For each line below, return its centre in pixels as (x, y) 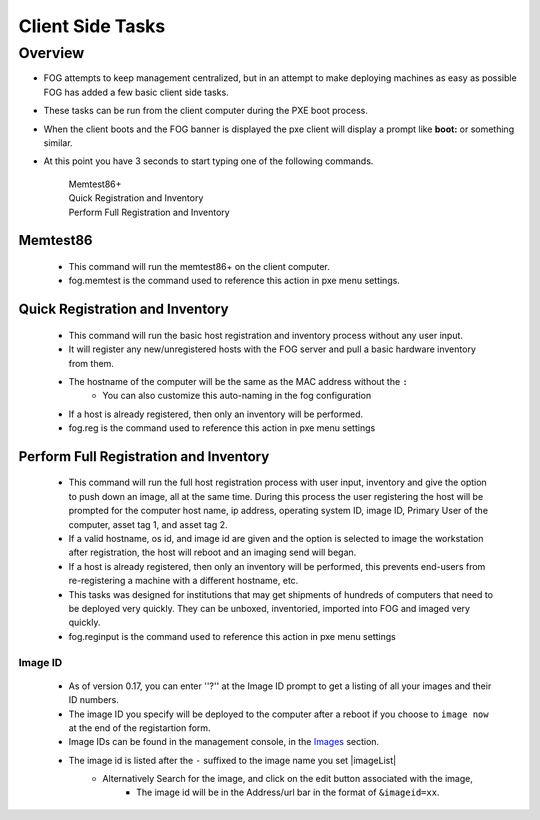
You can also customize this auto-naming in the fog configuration (237, 396)
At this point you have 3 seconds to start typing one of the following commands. (208, 161)
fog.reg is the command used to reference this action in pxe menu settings (222, 428)
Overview (51, 53)
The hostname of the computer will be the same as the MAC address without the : (238, 381)
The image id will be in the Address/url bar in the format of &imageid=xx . (288, 792)
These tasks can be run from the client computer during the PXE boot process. (206, 111)
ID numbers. (94, 700)
